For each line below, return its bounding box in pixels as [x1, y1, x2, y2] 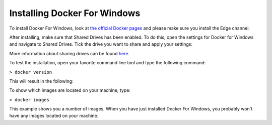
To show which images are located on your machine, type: [9, 87, 131, 93]
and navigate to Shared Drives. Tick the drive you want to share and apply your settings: [9, 41, 193, 47]
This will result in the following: [9, 78, 74, 84]
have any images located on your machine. [9, 113, 99, 119]
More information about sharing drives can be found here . [9, 50, 130, 56]
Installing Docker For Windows [9, 8, 141, 19]
